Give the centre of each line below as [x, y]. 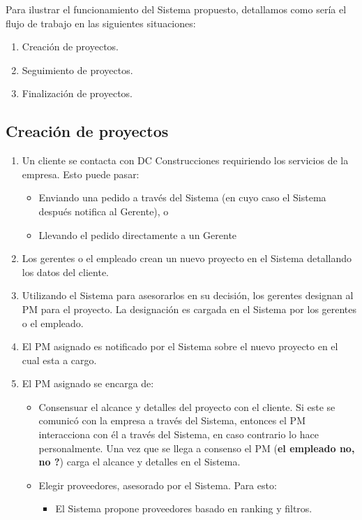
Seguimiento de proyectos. [77, 70]
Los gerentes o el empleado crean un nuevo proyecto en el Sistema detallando [187, 258]
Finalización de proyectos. [77, 93]
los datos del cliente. [65, 272]
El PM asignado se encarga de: [88, 383]
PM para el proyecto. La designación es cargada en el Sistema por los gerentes [189, 309]
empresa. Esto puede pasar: [81, 174]
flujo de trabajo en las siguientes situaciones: [101, 23]
